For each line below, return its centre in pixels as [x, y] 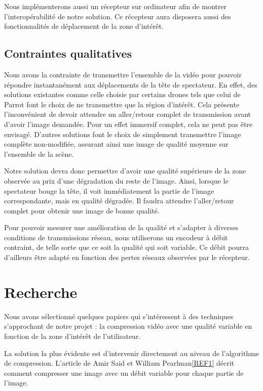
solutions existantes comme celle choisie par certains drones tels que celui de [122, 94]
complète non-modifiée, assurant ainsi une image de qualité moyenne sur [116, 144]
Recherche [41, 292]
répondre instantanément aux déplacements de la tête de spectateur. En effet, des [131, 84]
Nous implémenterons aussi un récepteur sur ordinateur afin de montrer [115, 6]
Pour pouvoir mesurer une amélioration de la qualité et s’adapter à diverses [121, 227]
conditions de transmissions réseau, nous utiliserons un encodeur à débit [116, 237]
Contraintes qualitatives [68, 53]
